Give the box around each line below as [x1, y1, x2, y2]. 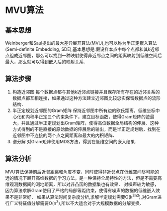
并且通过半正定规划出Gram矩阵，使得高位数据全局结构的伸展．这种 [21, 120, 159, 126]
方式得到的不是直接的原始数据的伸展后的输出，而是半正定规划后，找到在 [12, 126, 161, 132]
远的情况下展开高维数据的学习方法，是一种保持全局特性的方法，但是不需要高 [5, 175, 162, 181]
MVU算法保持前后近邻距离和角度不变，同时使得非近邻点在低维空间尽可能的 [5, 169, 159, 175]
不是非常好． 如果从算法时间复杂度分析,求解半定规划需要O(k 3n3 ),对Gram [9, 193, 158, 200]
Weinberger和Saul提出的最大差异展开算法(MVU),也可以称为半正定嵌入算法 [5, 40, 158, 46]
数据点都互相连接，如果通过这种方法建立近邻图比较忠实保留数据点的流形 [12, 95, 161, 101]
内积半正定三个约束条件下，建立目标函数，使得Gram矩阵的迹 [25, 113, 150, 119]
